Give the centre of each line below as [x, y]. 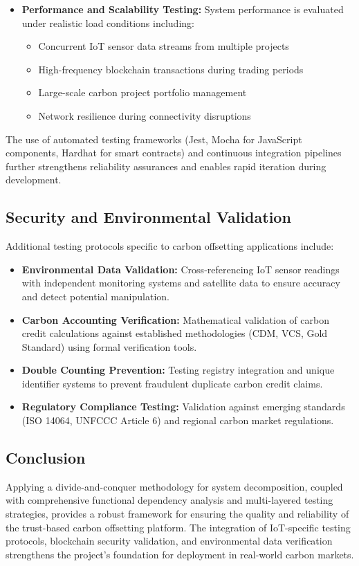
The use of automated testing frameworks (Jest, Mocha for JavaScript [154, 139]
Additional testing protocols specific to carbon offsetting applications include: [170, 246]
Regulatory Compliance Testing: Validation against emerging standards [183, 407]
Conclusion [46, 458]
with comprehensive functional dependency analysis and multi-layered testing [169, 500]
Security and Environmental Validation [148, 217]
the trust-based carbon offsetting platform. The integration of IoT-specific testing [178, 527]
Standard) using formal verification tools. [109, 346]
